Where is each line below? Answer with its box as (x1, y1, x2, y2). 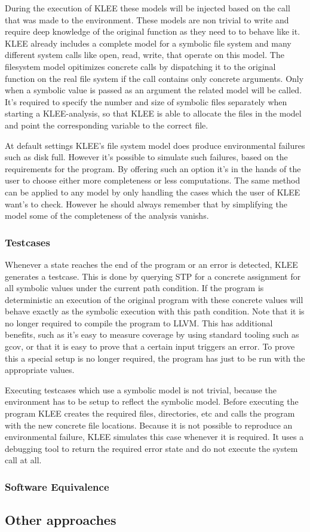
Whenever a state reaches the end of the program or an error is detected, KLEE (5, 258, 298, 270)
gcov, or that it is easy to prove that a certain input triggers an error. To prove (5, 340, 295, 353)
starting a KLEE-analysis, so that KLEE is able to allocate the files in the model (5, 107, 302, 120)
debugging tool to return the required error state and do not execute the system (5, 442, 298, 454)
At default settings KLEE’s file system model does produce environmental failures (5, 139, 305, 151)
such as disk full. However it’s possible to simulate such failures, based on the (5, 151, 288, 163)
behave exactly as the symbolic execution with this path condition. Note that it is (5, 305, 305, 317)
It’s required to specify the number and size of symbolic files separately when (5, 95, 287, 108)
